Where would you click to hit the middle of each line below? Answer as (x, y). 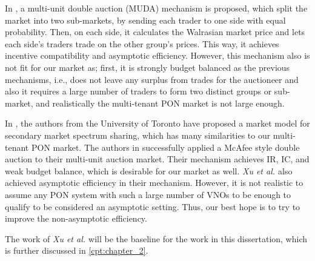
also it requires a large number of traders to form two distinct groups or (138, 91)
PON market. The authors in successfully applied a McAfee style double (165, 147)
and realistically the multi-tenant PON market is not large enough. (160, 103)
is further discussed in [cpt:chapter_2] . (77, 250)
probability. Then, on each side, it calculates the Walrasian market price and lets (155, 32)
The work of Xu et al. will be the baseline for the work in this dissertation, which (156, 238)
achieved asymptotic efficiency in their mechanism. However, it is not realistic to (154, 183)
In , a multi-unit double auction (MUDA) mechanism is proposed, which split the (156, 8)
